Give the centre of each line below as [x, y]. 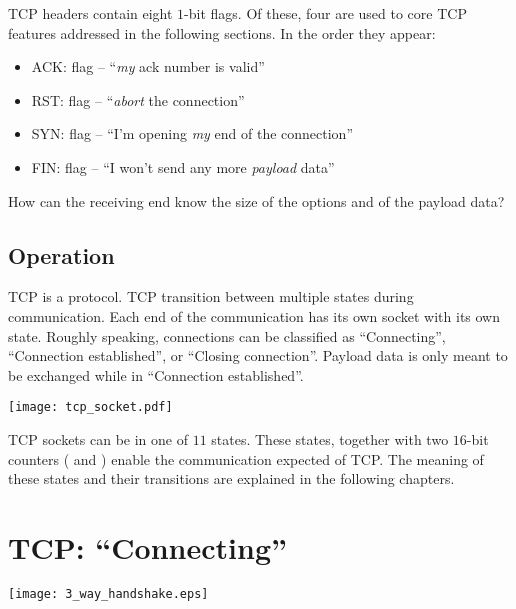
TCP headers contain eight [90, 13]
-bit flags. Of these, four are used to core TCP [325, 13]
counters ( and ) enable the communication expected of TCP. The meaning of [246, 458]
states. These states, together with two [330, 438]
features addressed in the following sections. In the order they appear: [222, 32]
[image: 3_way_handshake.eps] [108, 593]
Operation [61, 254]
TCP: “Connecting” [147, 546]
